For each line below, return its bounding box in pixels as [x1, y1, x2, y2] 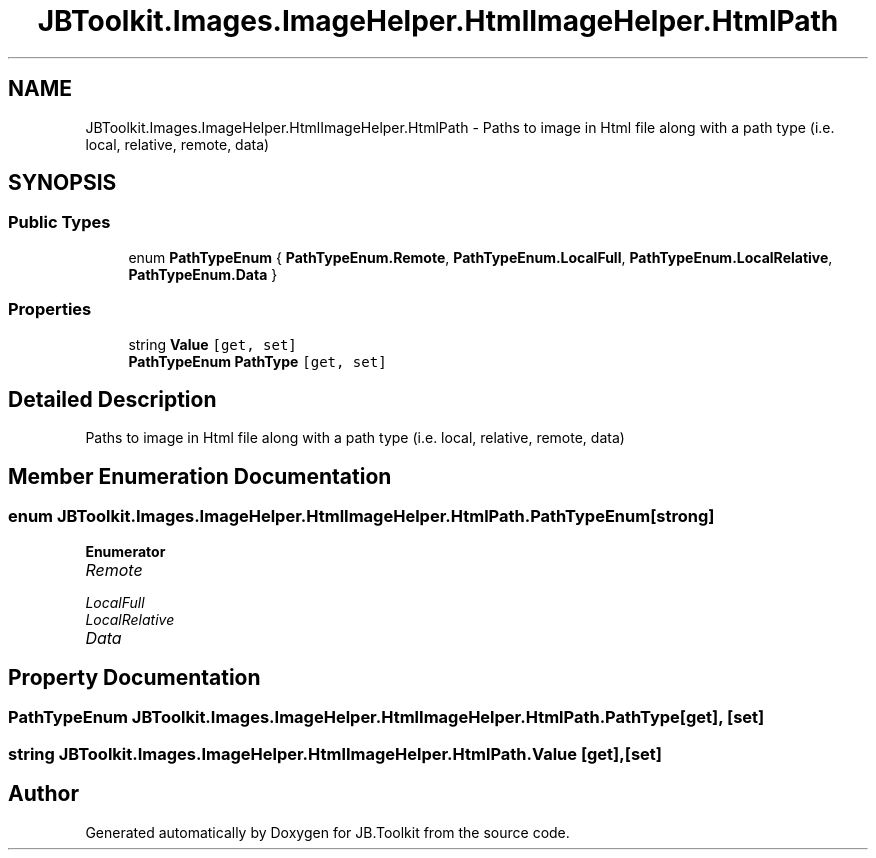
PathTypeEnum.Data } [128, 265, 278, 283]
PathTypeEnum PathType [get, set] [128, 352, 387, 370]
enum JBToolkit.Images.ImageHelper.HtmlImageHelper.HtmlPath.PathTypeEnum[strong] [8, 506, 715, 527]
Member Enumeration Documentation [8, 463, 392, 489]
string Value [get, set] [128, 335, 297, 353]
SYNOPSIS [8, 170, 117, 196]
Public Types [8, 212, 111, 233]
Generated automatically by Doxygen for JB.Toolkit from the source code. [85, 823, 570, 841]
